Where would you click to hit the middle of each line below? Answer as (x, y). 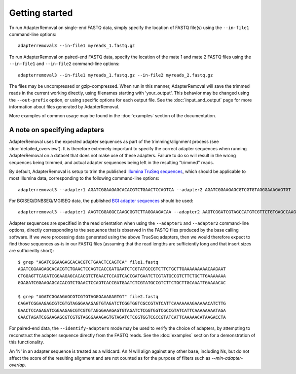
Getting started (41, 13)
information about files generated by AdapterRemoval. (64, 107)
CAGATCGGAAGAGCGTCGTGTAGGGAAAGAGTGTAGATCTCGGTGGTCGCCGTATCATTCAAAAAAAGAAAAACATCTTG (122, 304)
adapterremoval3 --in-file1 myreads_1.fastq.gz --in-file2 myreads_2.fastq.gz (115, 75)
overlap (17, 365)
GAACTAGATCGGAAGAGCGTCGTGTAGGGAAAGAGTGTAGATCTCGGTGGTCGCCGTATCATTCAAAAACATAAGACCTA (122, 317)
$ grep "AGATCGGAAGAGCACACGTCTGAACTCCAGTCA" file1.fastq (88, 262)
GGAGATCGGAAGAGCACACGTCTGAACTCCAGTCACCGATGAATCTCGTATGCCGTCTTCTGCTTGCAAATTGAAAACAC (122, 283)
